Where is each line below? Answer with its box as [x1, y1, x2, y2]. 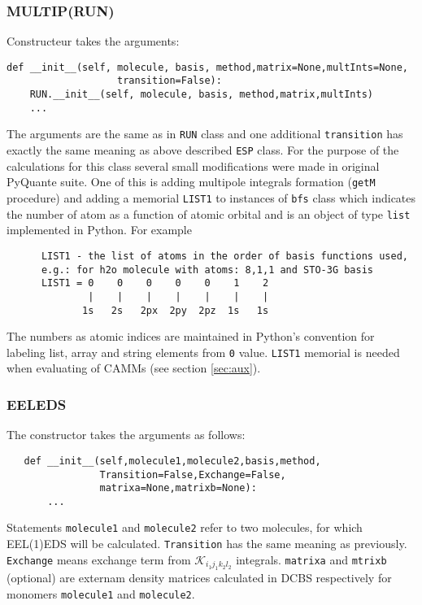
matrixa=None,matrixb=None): [99, 482, 257, 494]
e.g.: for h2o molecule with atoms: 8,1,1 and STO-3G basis [41, 263, 374, 276]
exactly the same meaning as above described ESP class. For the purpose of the [7, 141, 399, 159]
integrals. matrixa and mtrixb [236, 551, 387, 568]
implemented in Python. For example [7, 221, 192, 238]
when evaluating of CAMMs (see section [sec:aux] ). [7, 359, 261, 376]
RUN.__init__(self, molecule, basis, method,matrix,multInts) [29, 89, 374, 101]
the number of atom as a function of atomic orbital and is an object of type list [7, 205, 411, 222]
